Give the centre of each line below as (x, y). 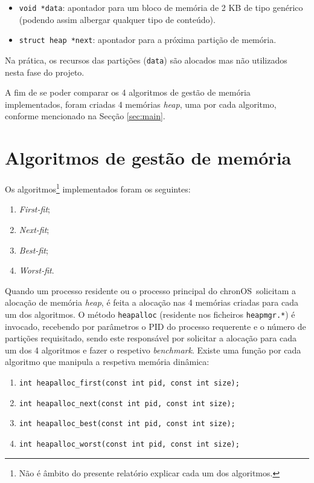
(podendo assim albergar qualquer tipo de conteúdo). (117, 19)
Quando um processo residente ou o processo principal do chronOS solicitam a (151, 290)
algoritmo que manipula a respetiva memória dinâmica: (107, 362)
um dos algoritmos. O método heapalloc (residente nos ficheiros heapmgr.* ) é (150, 314)
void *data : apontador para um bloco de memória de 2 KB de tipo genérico (161, 7)
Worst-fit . (37, 270)
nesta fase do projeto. (45, 72)
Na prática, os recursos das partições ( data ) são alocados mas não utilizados (146, 60)
